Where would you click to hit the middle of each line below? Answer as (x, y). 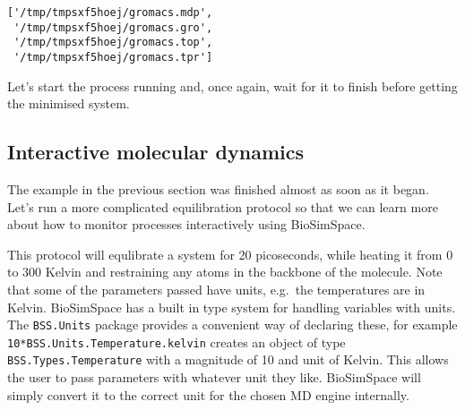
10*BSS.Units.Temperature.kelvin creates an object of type (177, 342)
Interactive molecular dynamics (156, 152)
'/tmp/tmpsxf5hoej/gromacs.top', (113, 43)
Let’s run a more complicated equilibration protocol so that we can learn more (223, 206)
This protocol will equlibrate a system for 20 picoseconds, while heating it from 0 (230, 254)
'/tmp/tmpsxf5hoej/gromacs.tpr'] (113, 57)
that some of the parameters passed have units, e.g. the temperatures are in (216, 289)
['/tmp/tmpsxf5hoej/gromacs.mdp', (110, 13)
